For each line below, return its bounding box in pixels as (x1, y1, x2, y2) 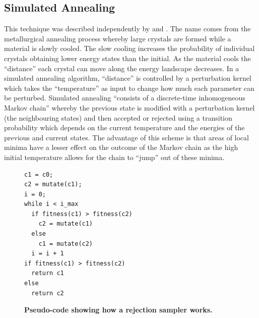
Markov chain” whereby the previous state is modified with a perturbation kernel (4, 102, 255, 113)
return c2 (31, 289, 64, 297)
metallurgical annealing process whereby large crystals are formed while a (4, 33, 231, 43)
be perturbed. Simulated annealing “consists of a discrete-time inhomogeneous (4, 92, 245, 103)
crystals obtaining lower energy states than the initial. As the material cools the (4, 52, 251, 63)
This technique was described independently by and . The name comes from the (4, 23, 251, 34)
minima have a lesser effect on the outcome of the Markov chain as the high (4, 142, 238, 152)
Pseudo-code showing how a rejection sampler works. (24, 304, 213, 315)
